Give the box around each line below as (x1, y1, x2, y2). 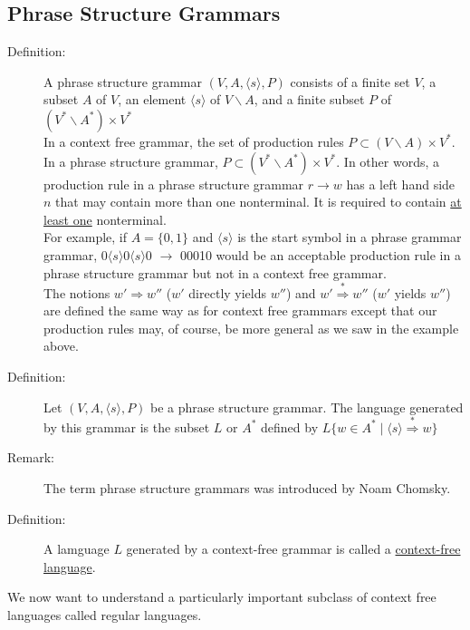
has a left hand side (346, 174, 456, 193)
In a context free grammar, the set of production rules (43, 131, 344, 150)
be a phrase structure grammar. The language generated (150, 397, 464, 416)
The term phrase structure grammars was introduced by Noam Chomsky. (43, 478, 451, 497)
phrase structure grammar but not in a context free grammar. (43, 263, 387, 282)
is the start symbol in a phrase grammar (237, 228, 462, 247)
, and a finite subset (254, 90, 365, 109)
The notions (43, 283, 110, 302)
